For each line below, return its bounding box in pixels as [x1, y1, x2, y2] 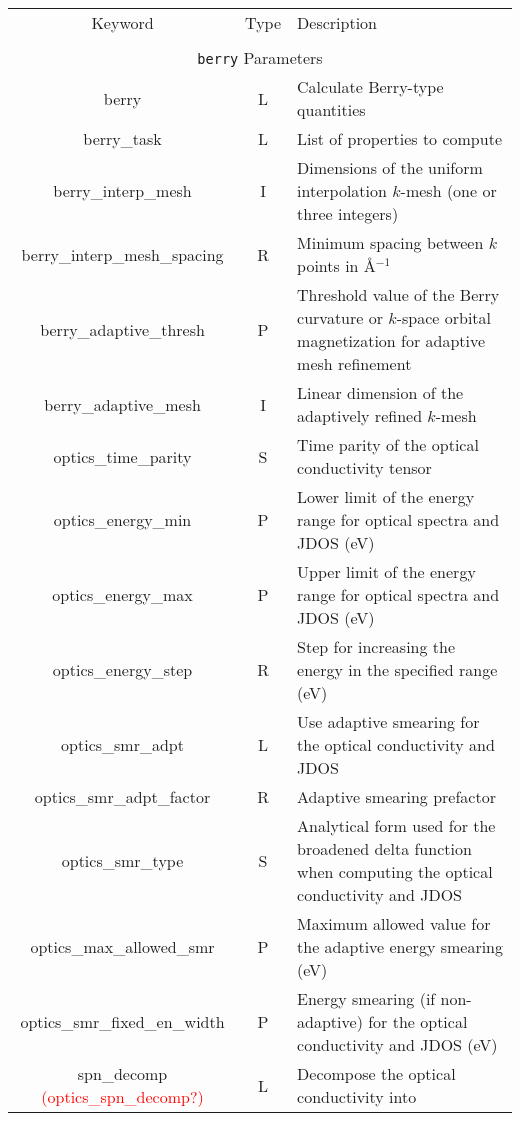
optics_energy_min [53, 508, 192, 531]
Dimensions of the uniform [297, 156, 483, 179]
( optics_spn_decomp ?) [41, 1085, 204, 1108]
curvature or [297, 306, 383, 329]
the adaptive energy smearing [297, 935, 504, 958]
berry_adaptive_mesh [44, 392, 201, 416]
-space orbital [396, 306, 492, 329]
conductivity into [297, 1085, 417, 1108]
